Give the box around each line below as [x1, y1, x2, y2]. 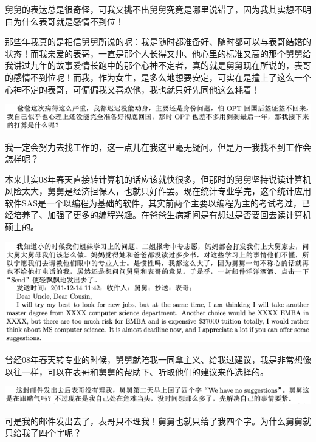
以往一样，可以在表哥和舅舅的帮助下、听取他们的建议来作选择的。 [5, 365, 269, 378]
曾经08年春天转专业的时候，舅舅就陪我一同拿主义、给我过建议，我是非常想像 [5, 353, 311, 365]
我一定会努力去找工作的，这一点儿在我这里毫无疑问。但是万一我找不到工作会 [5, 140, 311, 153]
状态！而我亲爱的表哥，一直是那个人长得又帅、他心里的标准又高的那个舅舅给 [5, 47, 311, 59]
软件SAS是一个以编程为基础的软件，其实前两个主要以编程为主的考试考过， [5, 196, 302, 209]
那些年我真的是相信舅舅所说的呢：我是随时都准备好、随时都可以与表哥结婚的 [5, 35, 311, 48]
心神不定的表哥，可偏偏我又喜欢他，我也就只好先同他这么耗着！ [5, 83, 260, 95]
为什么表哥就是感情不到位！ [13, 15, 124, 27]
